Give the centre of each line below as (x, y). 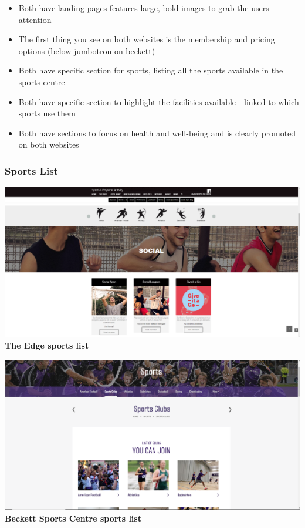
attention (35, 19)
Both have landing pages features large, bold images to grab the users (144, 8)
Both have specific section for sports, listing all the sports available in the (151, 70)
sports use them (47, 113)
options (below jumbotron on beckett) (87, 50)
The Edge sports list (47, 345)
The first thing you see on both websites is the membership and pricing (147, 39)
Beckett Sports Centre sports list (73, 518)
